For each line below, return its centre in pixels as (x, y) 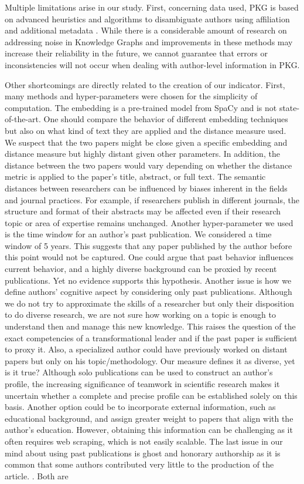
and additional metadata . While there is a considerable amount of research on (146, 30)
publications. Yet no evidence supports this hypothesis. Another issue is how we (148, 280)
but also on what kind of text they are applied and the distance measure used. (146, 130)
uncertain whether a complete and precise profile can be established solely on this (151, 395)
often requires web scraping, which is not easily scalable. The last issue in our (144, 441)
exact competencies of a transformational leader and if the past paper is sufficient (151, 337)
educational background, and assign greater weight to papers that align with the (149, 418)
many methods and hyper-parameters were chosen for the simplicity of (131, 96)
